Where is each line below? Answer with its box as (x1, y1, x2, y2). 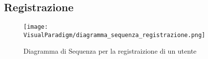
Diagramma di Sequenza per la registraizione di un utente (23, 45, 197, 56)
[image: (23, 23, 48, 31)
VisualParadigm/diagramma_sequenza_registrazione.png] (23, 31, 206, 39)
